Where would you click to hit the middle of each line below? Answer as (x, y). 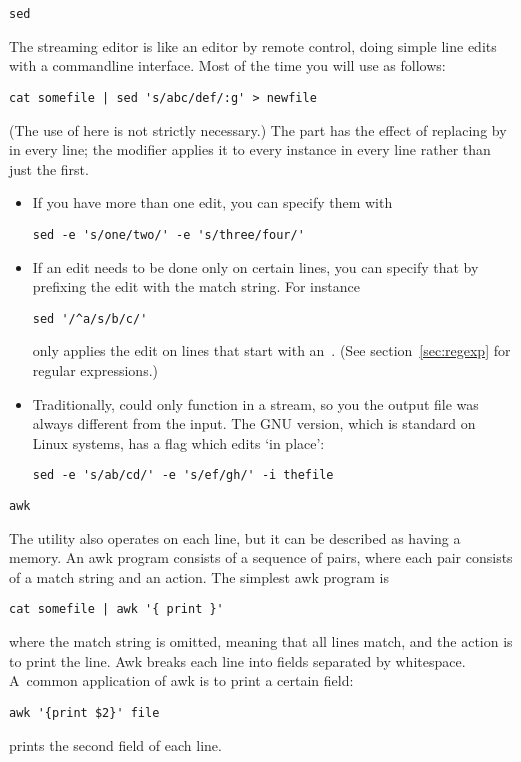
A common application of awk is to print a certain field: (181, 680)
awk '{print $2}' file (84, 712)
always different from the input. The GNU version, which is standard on (254, 423)
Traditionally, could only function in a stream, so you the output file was (255, 403)
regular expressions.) (95, 369)
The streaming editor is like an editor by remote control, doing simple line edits (253, 45)
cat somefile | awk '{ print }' (116, 609)
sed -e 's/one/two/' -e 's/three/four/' (168, 234)
